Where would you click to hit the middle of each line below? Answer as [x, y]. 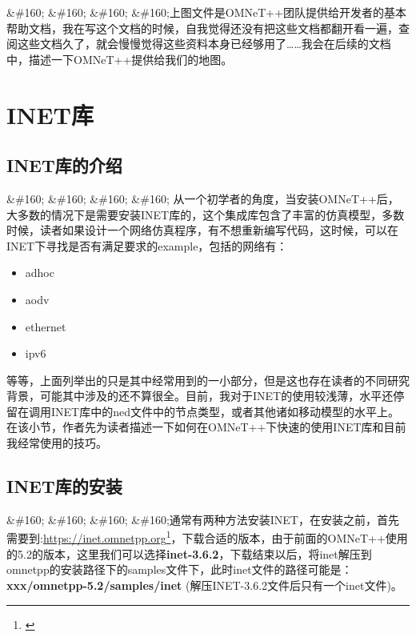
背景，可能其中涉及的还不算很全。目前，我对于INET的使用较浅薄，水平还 [200, 396]
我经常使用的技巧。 [57, 443]
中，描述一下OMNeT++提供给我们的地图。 [120, 59]
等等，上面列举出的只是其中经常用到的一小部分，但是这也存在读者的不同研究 [208, 380]
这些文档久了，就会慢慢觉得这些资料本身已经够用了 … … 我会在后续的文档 [204, 44]
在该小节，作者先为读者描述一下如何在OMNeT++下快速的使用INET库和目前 [206, 427]
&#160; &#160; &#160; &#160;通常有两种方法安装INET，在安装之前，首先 [203, 519]
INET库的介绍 [64, 165]
